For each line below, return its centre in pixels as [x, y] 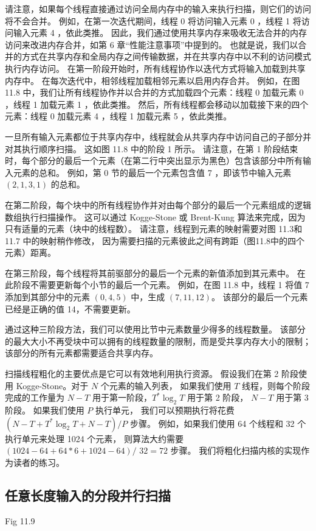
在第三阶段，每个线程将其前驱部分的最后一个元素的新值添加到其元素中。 [149, 273]
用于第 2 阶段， [218, 397]
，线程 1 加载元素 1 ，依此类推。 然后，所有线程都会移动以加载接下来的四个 [157, 104]
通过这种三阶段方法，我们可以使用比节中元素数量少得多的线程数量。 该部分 [155, 329]
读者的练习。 [39, 462]
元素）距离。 [30, 252]
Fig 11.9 [20, 520]
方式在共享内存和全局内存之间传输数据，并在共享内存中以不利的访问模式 [166, 56]
